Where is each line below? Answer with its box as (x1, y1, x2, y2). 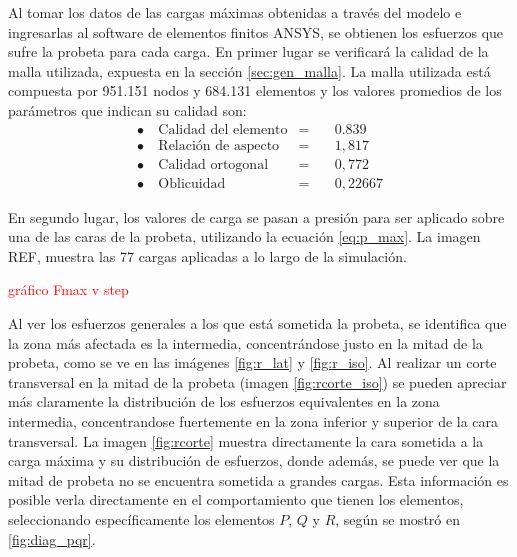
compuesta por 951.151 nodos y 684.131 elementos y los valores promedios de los (8, 80, 502, 101)
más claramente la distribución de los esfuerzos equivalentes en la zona (8, 391, 440, 412)
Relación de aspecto (158, 138, 280, 153)
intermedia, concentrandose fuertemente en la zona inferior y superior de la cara (8, 411, 499, 432)
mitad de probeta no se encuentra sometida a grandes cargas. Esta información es (8, 469, 509, 490)
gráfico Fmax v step (8, 279, 129, 300)
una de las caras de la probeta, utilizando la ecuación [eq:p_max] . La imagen (8, 226, 481, 247)
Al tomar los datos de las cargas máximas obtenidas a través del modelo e (8, 2, 462, 22)
